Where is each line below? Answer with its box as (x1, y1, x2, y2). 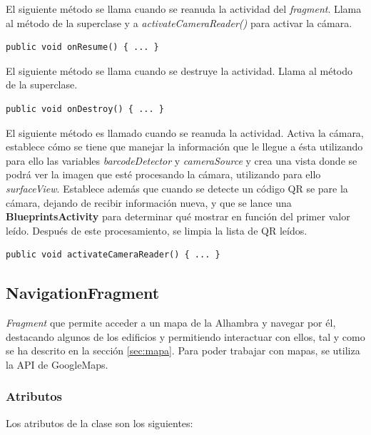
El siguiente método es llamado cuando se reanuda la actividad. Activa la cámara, (6, 125, 364, 140)
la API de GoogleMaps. (6, 357, 108, 372)
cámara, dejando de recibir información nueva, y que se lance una (6, 195, 292, 210)
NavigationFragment (6, 282, 160, 304)
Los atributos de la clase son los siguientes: (6, 415, 193, 430)
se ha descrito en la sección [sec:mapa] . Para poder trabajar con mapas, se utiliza (6, 343, 360, 358)
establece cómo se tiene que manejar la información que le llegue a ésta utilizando (6, 139, 363, 154)
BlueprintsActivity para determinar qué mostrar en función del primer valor (6, 209, 350, 224)
